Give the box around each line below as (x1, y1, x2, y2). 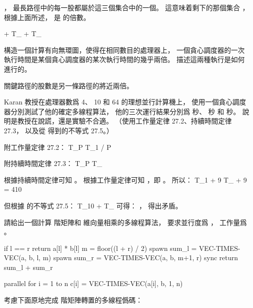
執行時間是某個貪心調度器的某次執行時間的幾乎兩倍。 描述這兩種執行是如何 (4, 54, 245, 64)
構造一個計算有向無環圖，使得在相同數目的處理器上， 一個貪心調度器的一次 (4, 44, 245, 55)
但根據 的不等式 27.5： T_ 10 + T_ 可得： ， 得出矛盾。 (4, 200, 182, 210)
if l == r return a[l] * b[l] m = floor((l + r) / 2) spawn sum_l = (4, 243, 197, 253)
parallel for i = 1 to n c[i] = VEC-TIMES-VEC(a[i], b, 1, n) (4, 278, 183, 288)
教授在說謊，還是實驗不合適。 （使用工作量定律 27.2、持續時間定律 (17, 116, 232, 126)
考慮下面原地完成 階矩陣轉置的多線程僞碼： (4, 295, 143, 305)
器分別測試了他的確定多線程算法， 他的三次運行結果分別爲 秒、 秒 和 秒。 (4, 106, 240, 116)
